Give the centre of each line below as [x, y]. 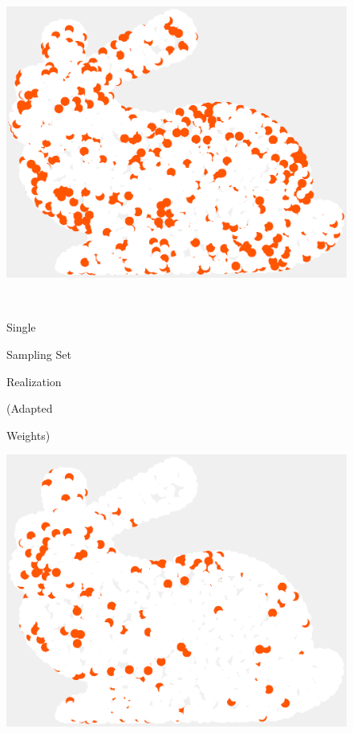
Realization [34, 381]
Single [21, 327]
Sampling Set [39, 354]
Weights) [28, 435]
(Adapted [30, 408]
